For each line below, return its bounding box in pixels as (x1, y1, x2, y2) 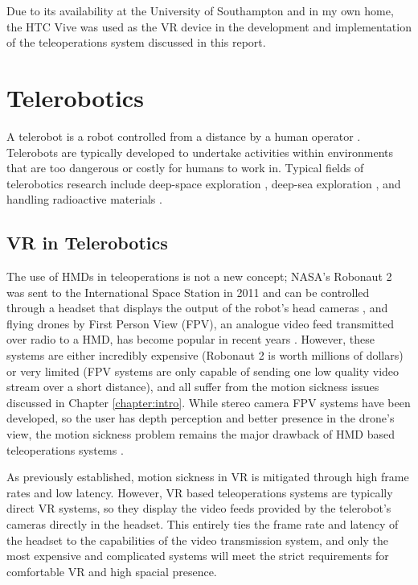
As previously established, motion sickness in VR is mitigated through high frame (6, 468, 409, 485)
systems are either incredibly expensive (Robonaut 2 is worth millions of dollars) (6, 347, 404, 364)
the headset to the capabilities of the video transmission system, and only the (6, 531, 389, 548)
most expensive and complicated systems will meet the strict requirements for (6, 547, 389, 564)
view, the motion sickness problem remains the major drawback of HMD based (6, 426, 395, 443)
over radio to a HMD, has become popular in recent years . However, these (6, 331, 375, 348)
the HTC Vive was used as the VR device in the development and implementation (6, 18, 412, 35)
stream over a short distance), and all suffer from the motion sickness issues (6, 378, 379, 395)
